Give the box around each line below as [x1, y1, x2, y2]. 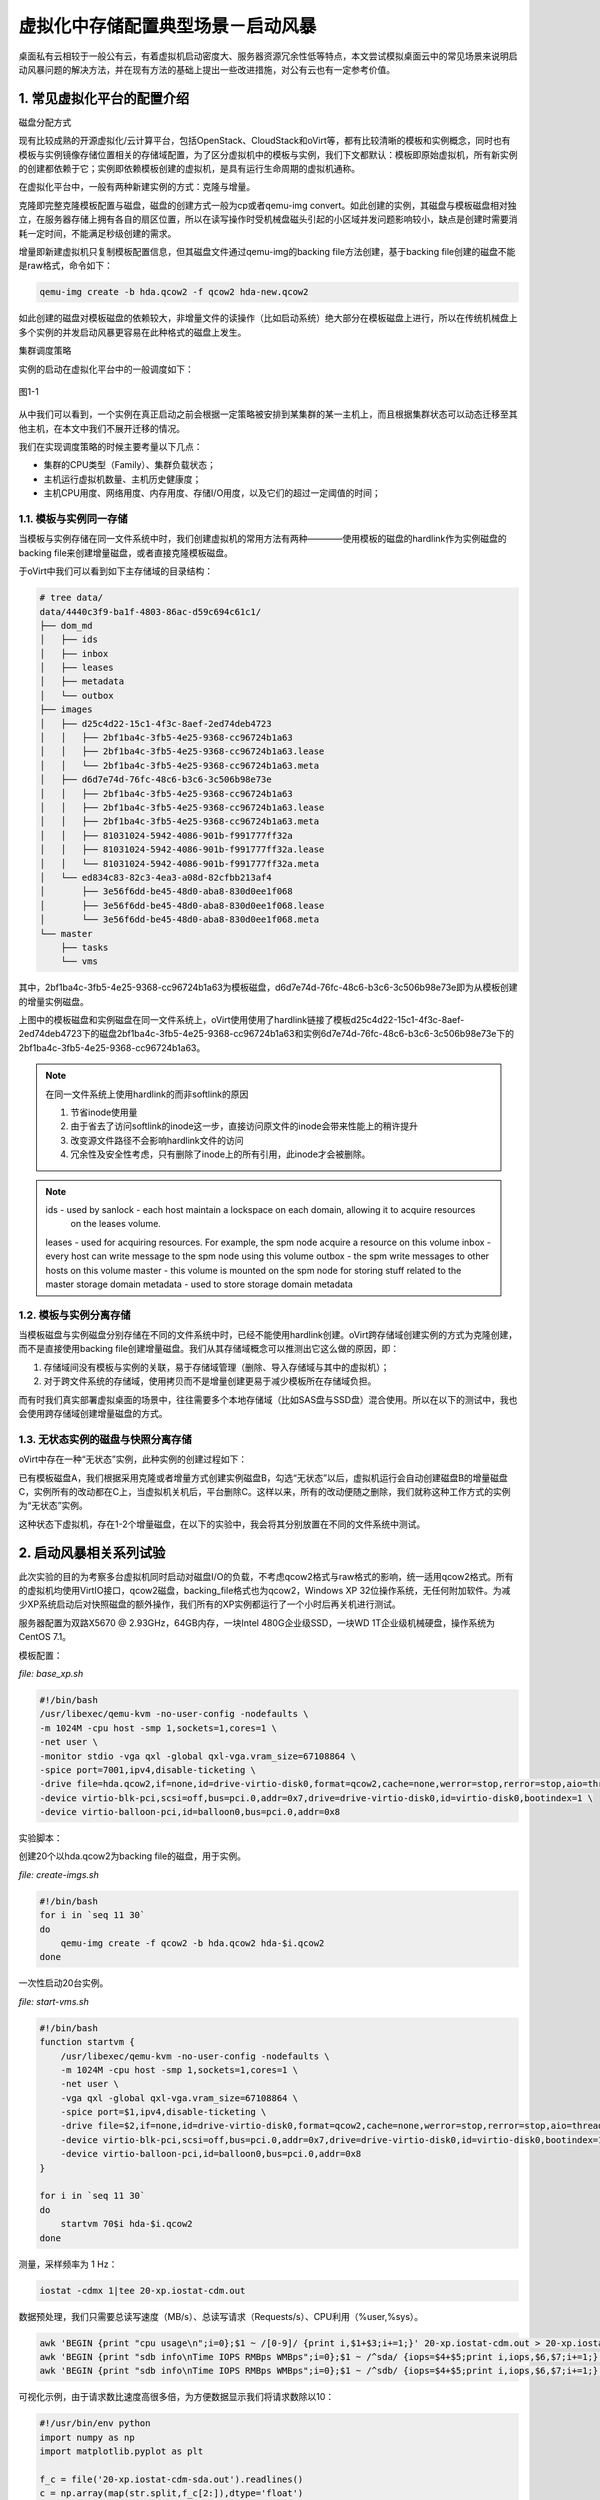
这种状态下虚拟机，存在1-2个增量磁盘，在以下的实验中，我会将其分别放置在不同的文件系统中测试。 [18, 1518, 426, 1530]
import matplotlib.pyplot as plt [39, 2446, 204, 2457]
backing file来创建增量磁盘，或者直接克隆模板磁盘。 [18, 546, 234, 559]
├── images [39, 704, 93, 715]
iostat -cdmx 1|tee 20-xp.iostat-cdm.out [39, 2285, 246, 2296]
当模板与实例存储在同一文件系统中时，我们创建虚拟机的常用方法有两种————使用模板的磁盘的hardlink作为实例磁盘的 [18, 533, 507, 545]
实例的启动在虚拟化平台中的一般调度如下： [18, 363, 194, 375]
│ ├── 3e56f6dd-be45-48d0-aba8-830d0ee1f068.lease [39, 900, 325, 911]
